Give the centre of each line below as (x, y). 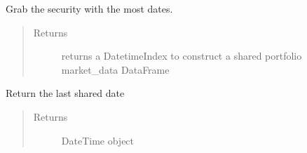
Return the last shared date (65, 93)
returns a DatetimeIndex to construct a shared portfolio (182, 56)
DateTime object (98, 140)
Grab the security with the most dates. (89, 8)
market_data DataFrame (115, 69)
